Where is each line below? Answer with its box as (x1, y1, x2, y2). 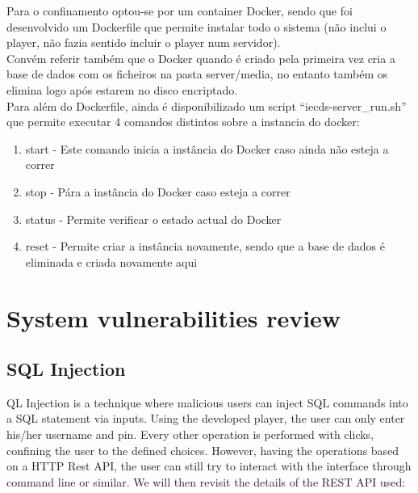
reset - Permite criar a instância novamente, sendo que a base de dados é (25, 238, 385, 255)
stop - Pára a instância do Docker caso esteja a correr (25, 183, 291, 200)
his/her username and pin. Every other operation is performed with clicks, (6, 426, 374, 443)
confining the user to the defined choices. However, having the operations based (6, 441, 399, 458)
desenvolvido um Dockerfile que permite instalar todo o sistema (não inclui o (6, 18, 387, 35)
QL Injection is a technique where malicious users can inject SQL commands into (6, 394, 408, 411)
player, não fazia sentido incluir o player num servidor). (6, 34, 281, 51)
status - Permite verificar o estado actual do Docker (25, 210, 282, 227)
